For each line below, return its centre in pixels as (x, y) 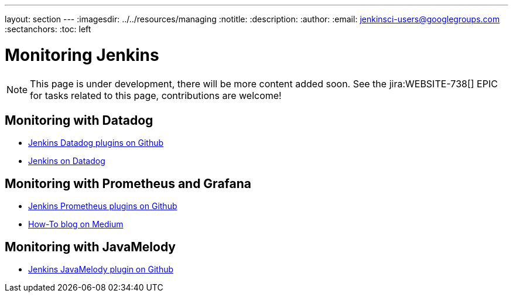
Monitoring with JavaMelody (90, 247)
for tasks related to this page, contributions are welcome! (156, 95)
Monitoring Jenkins (82, 55)
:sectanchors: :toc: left (48, 29)
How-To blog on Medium (76, 224)
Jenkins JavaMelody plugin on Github (101, 269)
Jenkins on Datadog (67, 161)
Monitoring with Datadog (79, 120)
